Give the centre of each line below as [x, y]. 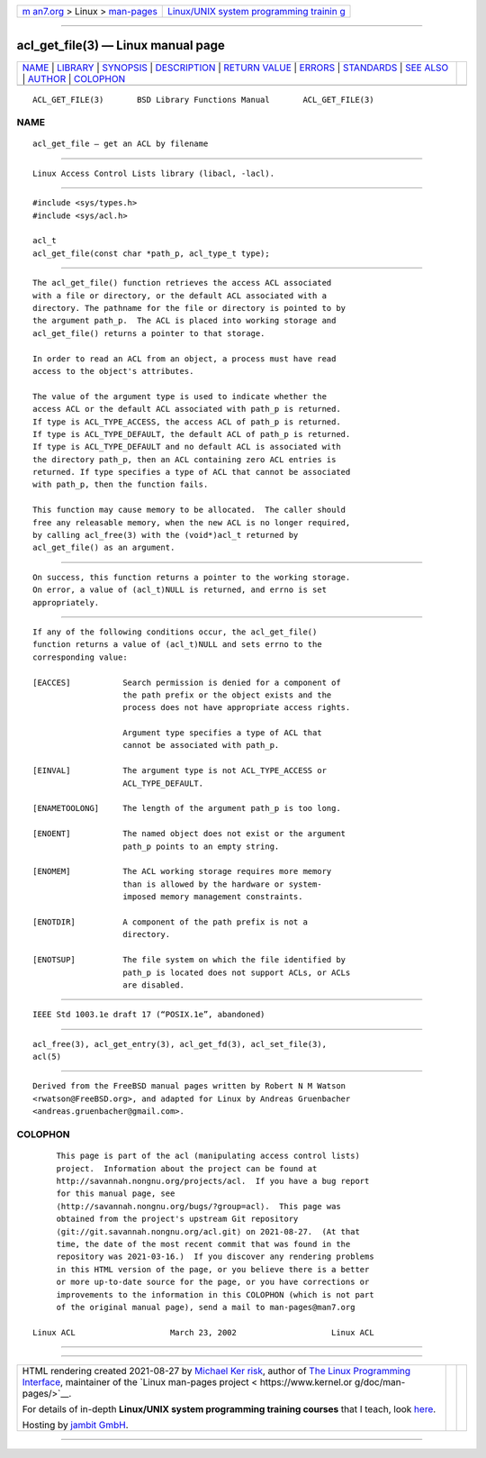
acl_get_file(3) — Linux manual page [121, 46]
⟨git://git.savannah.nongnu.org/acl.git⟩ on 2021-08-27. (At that [208, 1231]
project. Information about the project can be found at [187, 1168]
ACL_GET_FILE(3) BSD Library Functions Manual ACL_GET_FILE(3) [203, 100]
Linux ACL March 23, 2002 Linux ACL [203, 1332]
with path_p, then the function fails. [121, 485]
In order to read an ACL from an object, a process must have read [184, 359]
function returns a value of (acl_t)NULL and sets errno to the [178, 645]
